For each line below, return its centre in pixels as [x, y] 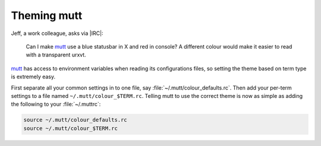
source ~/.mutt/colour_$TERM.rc [71, 128]
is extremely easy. [33, 77]
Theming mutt [47, 15]
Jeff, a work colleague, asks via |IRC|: [57, 33]
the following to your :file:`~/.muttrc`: [56, 104]
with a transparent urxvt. [56, 55]
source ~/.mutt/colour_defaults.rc [75, 120]
